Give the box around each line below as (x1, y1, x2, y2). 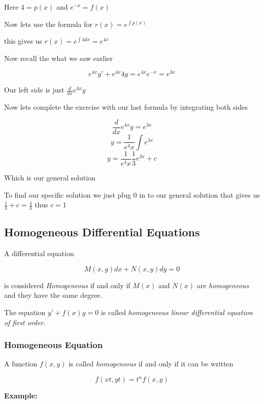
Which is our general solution (4, 172, 95, 182)
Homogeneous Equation (4, 338, 103, 351)
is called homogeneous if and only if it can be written (69, 358, 234, 369)
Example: (4, 390, 38, 400)
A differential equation (4, 248, 74, 259)
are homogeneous (196, 279, 249, 290)
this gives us (4, 36, 42, 46)
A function (4, 358, 38, 369)
